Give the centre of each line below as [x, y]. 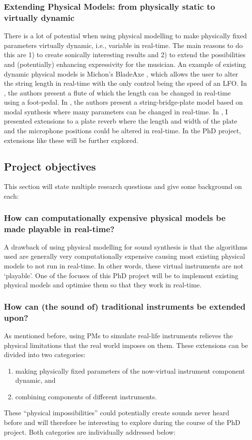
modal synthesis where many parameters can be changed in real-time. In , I [116, 111]
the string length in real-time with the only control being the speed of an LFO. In [126, 83]
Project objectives [50, 166]
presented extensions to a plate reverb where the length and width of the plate [121, 121]
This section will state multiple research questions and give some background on [123, 186]
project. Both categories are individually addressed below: [90, 432]
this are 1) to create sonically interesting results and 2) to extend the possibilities [125, 55]
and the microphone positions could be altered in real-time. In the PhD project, [123, 131]
